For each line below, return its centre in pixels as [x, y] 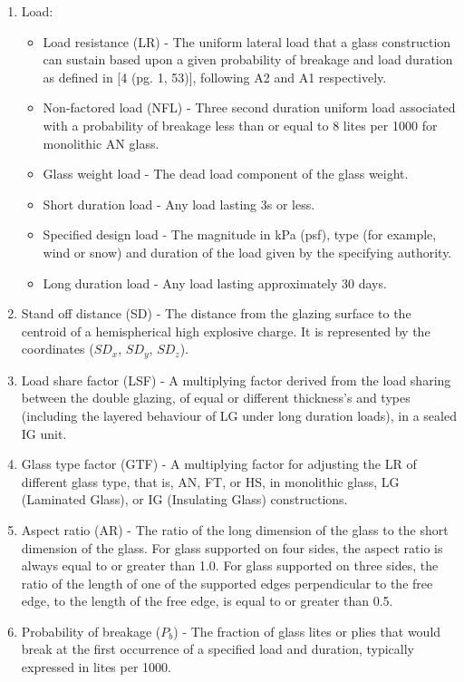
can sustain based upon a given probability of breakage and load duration [248, 59]
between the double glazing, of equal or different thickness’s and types [216, 398]
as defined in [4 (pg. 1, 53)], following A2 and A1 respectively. [215, 77]
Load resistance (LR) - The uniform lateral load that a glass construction [247, 41]
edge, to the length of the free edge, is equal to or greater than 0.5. [207, 601]
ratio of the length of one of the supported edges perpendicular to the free [227, 583]
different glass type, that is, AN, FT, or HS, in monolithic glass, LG [210, 481]
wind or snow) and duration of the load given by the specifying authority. [247, 252]
